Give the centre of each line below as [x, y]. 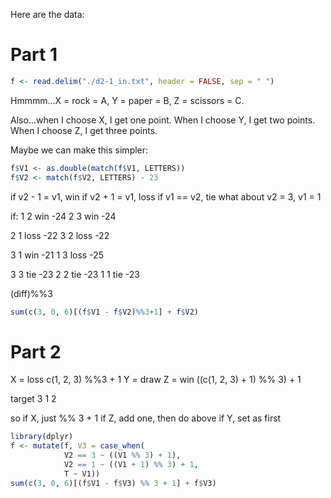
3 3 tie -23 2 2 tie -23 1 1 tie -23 [75, 274]
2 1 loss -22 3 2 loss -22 [60, 235]
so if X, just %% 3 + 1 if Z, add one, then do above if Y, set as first [146, 418]
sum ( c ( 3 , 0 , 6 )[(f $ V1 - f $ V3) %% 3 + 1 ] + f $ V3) [113, 483]
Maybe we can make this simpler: [79, 150]
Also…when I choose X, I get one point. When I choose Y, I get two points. [163, 120]
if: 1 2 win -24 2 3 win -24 [63, 216]
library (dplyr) [42, 437]
